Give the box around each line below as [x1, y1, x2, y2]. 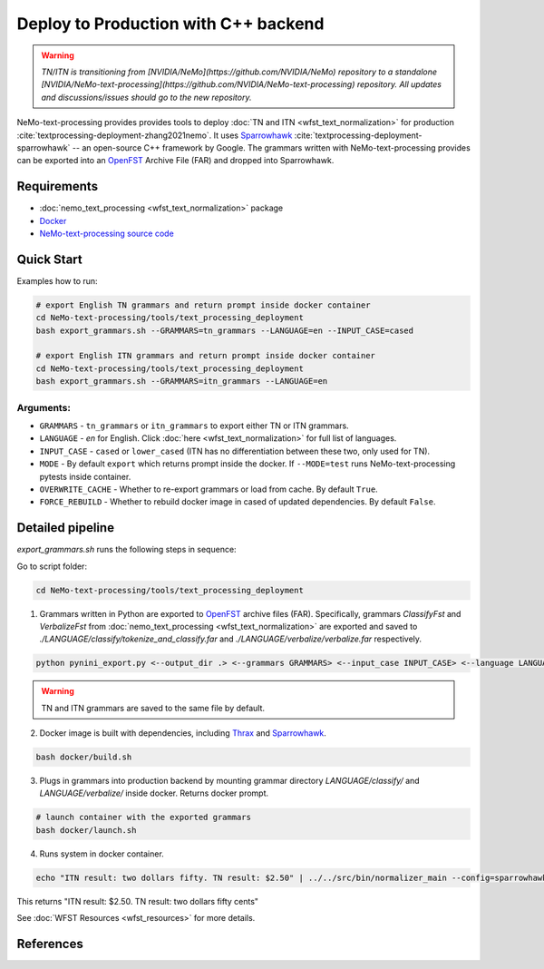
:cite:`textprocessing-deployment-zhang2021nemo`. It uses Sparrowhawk [16, 130, 293, 141]
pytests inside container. [39, 471, 131, 482]
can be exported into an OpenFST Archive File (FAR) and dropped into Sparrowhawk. [16, 155, 335, 166]
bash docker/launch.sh [35, 825, 137, 835]
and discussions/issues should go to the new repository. [41, 92, 252, 103]
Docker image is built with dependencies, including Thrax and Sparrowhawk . [39, 728, 326, 739]
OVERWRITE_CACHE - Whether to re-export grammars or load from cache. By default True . [39, 484, 378, 494]
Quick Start [16, 251, 83, 267]
